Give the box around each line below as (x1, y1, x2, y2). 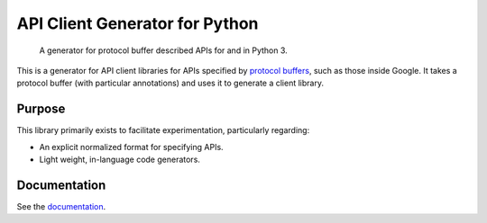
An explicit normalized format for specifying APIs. (39, 141, 225, 152)
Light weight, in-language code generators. (39, 154, 200, 165)
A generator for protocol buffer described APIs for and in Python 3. (39, 45, 288, 56)
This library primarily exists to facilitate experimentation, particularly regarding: (16, 125, 310, 136)
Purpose (16, 102, 66, 117)
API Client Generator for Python (16, 13, 259, 33)
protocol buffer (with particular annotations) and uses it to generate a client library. (16, 77, 325, 89)
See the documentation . (16, 201, 106, 211)
